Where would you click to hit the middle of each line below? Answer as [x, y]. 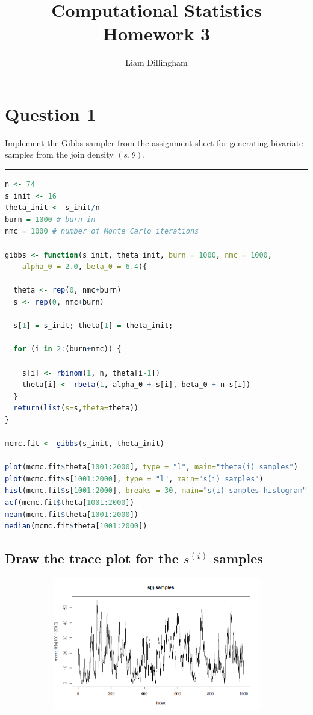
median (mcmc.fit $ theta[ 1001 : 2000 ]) [76, 526]
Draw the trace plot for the [92, 558]
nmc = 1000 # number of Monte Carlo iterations [102, 231]
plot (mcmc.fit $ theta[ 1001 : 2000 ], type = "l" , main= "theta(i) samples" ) [151, 467]
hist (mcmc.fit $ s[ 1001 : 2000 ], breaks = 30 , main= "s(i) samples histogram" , [158, 491]
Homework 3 [156, 33]
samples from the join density [59, 154]
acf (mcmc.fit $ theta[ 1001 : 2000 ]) [70, 503]
